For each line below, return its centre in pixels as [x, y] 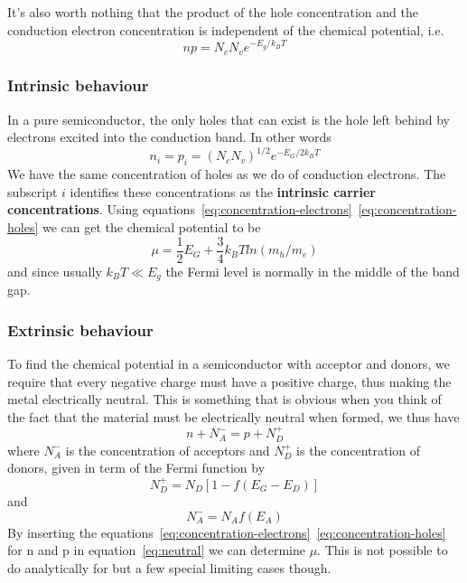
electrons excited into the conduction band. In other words [169, 137]
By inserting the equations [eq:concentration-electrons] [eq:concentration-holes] [227, 532]
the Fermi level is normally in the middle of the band [313, 271]
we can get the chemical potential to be [151, 227]
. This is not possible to [383, 550]
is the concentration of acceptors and [168, 450]
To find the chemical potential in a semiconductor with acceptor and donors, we [229, 363]
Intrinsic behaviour [78, 85]
